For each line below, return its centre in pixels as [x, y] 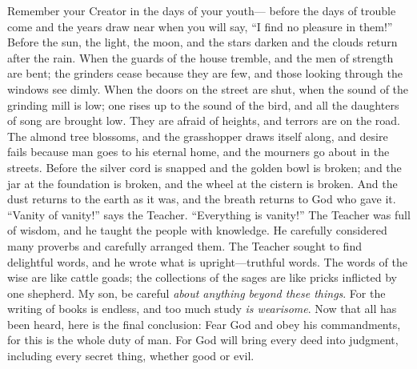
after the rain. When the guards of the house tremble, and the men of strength [200, 57]
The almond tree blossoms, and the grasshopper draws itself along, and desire [198, 136]
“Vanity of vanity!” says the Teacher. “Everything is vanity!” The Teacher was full [209, 214]
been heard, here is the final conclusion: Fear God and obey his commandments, [204, 324]
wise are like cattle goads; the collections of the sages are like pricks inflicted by [202, 277]
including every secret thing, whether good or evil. [131, 356]
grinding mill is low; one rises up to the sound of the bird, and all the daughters [203, 104]
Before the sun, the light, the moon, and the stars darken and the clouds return [202, 42]
